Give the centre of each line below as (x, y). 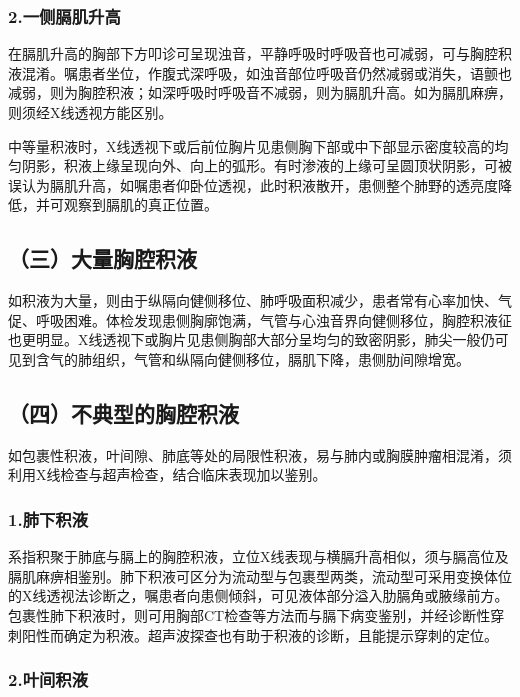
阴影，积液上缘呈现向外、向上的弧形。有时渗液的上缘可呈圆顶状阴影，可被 (266, 165)
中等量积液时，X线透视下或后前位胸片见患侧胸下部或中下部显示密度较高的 (251, 145)
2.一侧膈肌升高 (64, 15)
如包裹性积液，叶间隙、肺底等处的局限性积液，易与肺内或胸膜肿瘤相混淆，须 (260, 454)
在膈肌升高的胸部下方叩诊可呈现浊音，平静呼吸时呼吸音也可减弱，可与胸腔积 (260, 53)
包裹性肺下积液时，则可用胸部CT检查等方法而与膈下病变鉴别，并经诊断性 (249, 614)
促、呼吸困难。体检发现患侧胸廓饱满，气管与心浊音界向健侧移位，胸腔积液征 (260, 319)
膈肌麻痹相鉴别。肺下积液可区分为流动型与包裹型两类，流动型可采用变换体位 (260, 575)
